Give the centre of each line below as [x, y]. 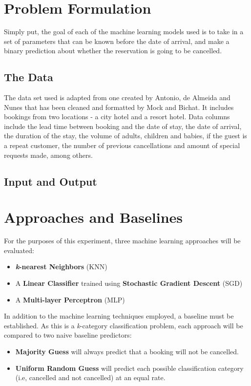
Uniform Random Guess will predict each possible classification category [129, 368]
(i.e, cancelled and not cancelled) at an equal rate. [90, 377]
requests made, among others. [48, 155]
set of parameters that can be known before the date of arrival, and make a [117, 41]
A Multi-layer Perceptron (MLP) [70, 299]
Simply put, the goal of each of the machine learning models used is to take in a [124, 32]
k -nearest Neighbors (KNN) [61, 267]
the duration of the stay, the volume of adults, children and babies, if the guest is [125, 136]
